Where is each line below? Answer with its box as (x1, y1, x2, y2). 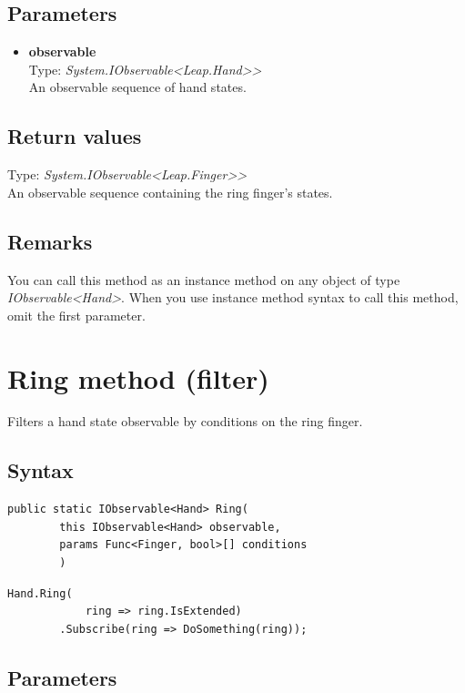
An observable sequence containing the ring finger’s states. (7, 182, 333, 201)
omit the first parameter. (7, 305, 146, 324)
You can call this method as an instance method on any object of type (7, 270, 400, 289)
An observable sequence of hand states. (28, 77, 247, 97)
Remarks (7, 227, 93, 255)
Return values (7, 122, 142, 150)
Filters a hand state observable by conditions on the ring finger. (7, 412, 363, 431)
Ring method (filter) (7, 359, 269, 396)
